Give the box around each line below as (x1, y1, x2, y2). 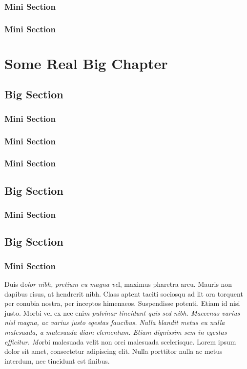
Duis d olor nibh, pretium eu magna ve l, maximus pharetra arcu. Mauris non (4, 279, 232, 289)
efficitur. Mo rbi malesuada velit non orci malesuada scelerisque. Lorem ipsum (4, 336, 236, 346)
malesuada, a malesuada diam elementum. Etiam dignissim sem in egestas (4, 326, 227, 337)
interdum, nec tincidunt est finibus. (4, 355, 110, 366)
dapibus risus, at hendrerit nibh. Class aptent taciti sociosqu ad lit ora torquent (4, 288, 243, 299)
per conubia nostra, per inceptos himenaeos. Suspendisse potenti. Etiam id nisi (4, 298, 240, 308)
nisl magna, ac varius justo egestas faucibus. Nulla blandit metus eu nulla (4, 317, 225, 327)
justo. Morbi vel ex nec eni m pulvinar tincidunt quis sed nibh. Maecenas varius (4, 307, 240, 318)
